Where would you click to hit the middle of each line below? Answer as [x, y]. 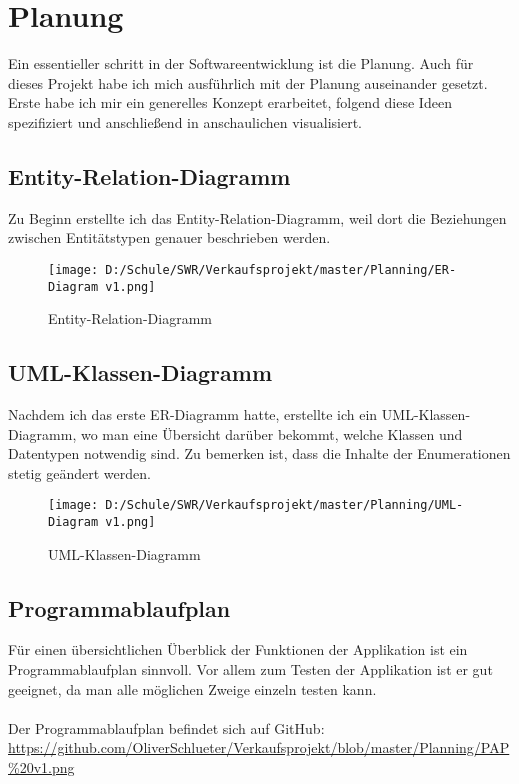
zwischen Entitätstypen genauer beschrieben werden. [169, 237]
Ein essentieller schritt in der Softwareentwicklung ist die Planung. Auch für [241, 63]
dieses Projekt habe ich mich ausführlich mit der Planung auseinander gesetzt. [248, 82]
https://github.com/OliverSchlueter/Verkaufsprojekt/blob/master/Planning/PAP [259, 747]
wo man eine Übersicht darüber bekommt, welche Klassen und [271, 433]
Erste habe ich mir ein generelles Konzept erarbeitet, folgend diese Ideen [230, 102]
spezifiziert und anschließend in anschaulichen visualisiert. [185, 121]
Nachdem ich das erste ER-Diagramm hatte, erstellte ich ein [193, 414]
